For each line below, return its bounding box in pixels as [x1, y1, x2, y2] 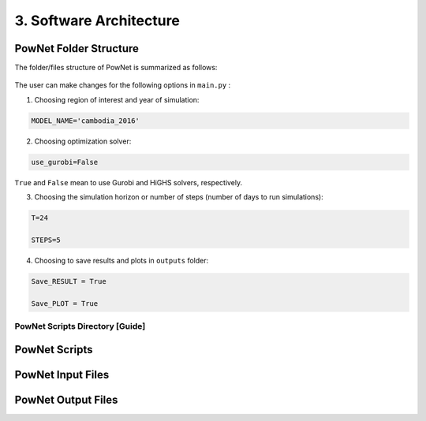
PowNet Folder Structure [14, 42, 140, 55]
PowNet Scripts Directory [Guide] [14, 321, 146, 332]
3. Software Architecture [14, 12, 181, 29]
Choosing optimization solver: [34, 136, 132, 146]
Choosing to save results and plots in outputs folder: [34, 255, 209, 265]
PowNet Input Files [14, 367, 110, 382]
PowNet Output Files [14, 393, 118, 406]
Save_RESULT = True [31, 277, 106, 285]
